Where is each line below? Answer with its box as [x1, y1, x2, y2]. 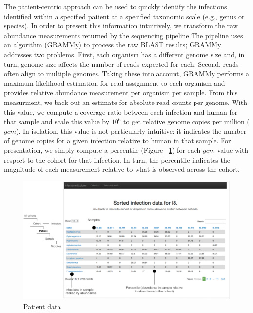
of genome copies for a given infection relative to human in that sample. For [4, 135, 231, 146]
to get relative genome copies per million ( [123, 116, 250, 126]
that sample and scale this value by [4, 116, 110, 126]
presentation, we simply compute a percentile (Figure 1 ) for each [4, 145, 201, 155]
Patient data [23, 301, 61, 311]
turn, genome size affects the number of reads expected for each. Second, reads [4, 59, 239, 69]
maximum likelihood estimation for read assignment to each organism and [4, 78, 225, 88]
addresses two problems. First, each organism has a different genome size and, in [4, 49, 245, 59]
